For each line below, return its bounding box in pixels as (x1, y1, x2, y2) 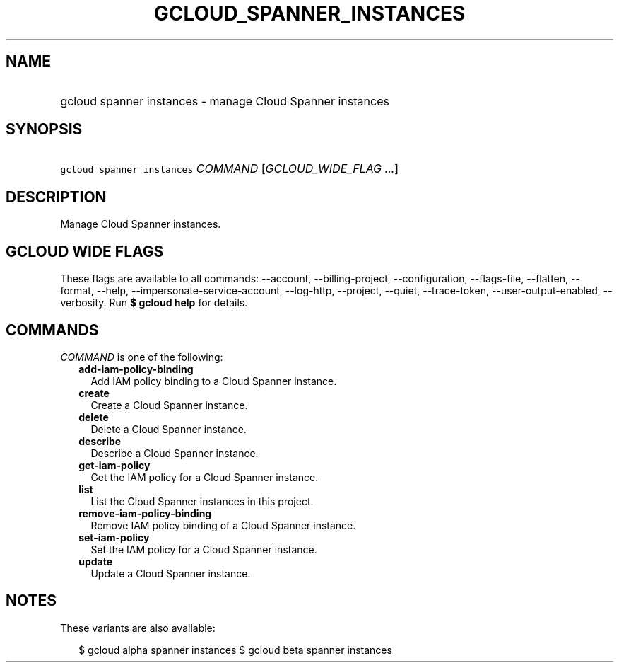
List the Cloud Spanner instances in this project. (90, 495, 314, 507)
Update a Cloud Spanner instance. (90, 567, 251, 580)
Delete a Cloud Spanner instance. (90, 422, 247, 435)
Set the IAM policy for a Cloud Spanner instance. (90, 543, 317, 555)
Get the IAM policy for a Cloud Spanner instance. (90, 471, 319, 483)
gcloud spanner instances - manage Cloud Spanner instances (60, 93, 389, 108)
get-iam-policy (78, 459, 151, 471)
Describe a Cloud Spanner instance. (90, 447, 259, 459)
